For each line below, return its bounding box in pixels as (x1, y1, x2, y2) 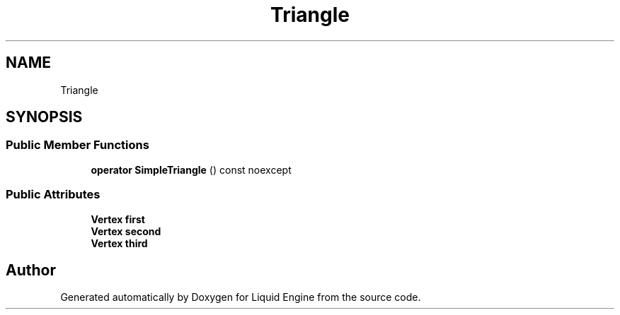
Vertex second (91, 225, 161, 237)
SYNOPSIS (6, 108, 83, 126)
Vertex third (91, 237, 148, 249)
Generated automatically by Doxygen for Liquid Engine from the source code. (60, 291, 421, 304)
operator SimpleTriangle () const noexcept (91, 163, 292, 176)
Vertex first (91, 213, 145, 225)
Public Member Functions (6, 138, 149, 153)
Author (6, 261, 56, 279)
